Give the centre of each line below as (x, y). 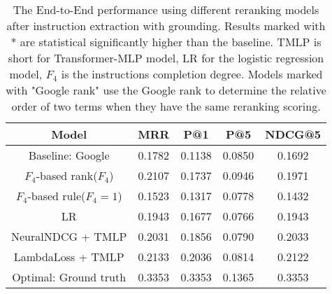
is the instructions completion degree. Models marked (192, 74)
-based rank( (67, 175)
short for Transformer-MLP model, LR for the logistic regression (166, 58)
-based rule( (57, 196)
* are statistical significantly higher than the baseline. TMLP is (166, 42)
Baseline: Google (69, 155)
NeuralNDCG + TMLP (69, 236)
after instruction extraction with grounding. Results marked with (166, 26)
